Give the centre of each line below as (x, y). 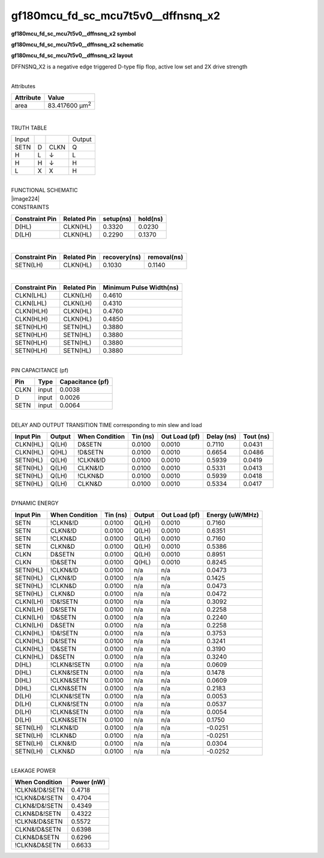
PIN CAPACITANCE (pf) (40, 370)
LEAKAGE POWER (34, 771)
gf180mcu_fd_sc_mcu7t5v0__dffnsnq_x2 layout (72, 56)
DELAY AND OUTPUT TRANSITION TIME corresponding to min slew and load (106, 425)
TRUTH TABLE (29, 128)
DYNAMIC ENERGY (35, 503)
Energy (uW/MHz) (233, 515)
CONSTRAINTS (30, 207)
